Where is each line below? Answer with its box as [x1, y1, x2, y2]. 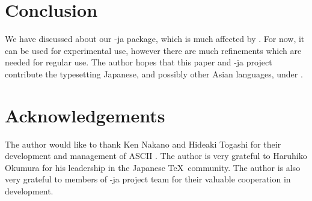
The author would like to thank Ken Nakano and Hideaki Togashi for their [5, 137, 281, 150]
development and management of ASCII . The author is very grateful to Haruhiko [5, 149, 307, 162]
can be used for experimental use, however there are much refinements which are [5, 44, 302, 56]
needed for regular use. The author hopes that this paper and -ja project [5, 56, 272, 68]
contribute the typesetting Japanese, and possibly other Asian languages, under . [5, 67, 303, 80]
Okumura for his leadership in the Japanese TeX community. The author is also [5, 161, 301, 173]
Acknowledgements [5, 103, 165, 127]
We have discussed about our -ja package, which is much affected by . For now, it [5, 32, 305, 45]
